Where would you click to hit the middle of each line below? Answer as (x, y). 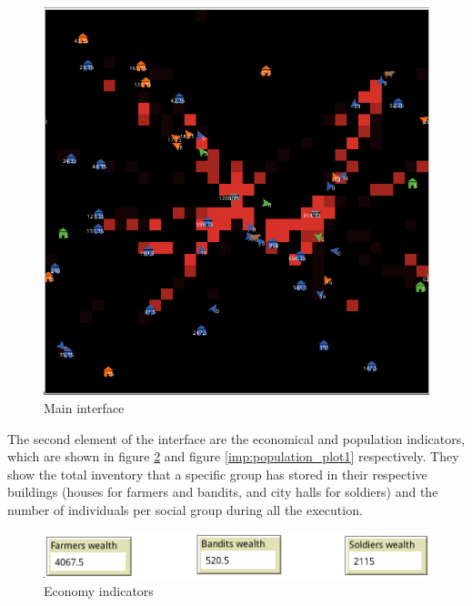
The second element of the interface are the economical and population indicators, (236, 438)
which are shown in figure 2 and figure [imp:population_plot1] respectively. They (233, 456)
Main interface (84, 407)
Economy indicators (99, 590)
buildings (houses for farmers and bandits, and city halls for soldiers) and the (223, 492)
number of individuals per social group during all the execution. (185, 509)
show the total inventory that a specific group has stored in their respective (217, 474)
